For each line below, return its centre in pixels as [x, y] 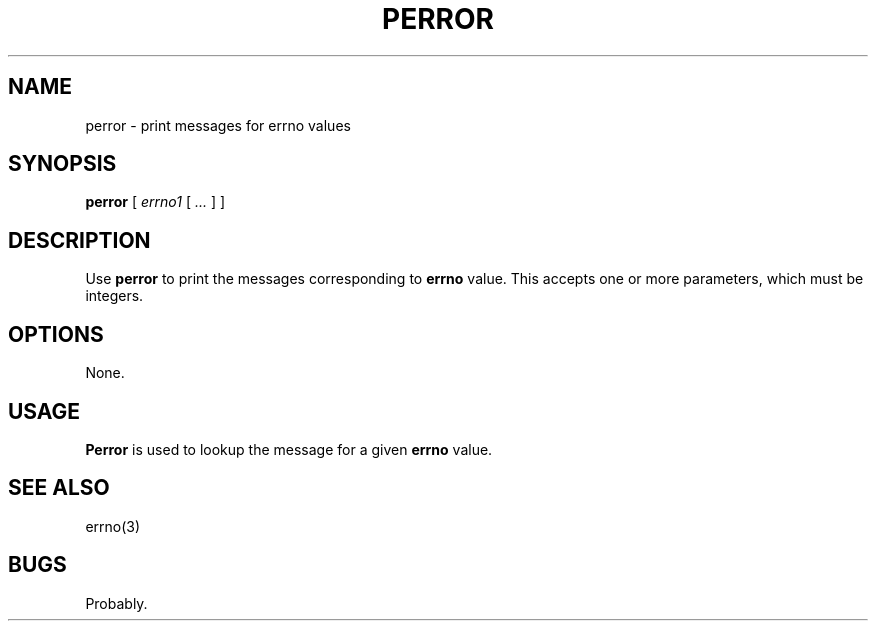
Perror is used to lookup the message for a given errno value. [289, 449]
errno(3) [113, 526]
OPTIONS [56, 334]
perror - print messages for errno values [218, 125]
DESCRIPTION [79, 240]
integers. [114, 296]
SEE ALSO [59, 488]
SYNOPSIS [62, 164]
